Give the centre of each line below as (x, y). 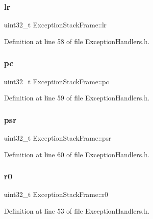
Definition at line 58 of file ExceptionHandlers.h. (77, 41)
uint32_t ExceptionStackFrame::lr (55, 25)
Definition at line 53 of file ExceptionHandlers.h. (77, 211)
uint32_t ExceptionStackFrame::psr (58, 138)
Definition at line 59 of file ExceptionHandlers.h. (77, 98)
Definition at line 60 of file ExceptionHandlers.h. (77, 154)
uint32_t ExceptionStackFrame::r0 (56, 194)
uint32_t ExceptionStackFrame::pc (57, 81)
